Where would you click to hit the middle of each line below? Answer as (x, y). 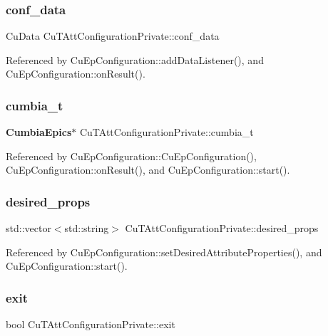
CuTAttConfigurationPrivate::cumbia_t (166, 132)
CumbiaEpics (39, 132)
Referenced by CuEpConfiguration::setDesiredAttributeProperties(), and (164, 252)
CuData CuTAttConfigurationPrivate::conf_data (113, 36)
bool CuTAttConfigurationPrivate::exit (91, 324)
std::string (87, 228)
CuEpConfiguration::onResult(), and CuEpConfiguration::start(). (148, 170)
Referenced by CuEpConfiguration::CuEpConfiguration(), (131, 156)
